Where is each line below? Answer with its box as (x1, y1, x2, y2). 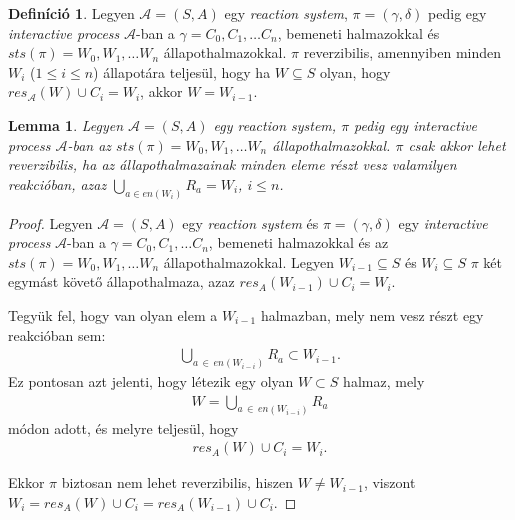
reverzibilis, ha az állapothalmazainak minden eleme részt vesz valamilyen (8, 154, 457, 175)
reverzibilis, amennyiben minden (303, 42, 502, 63)
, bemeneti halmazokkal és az (208, 232, 389, 253)
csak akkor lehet (408, 134, 506, 155)
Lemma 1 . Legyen (8, 114, 124, 135)
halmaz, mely (343, 371, 425, 392)
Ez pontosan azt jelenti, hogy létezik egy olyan (8, 371, 294, 392)
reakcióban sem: (8, 324, 106, 345)
